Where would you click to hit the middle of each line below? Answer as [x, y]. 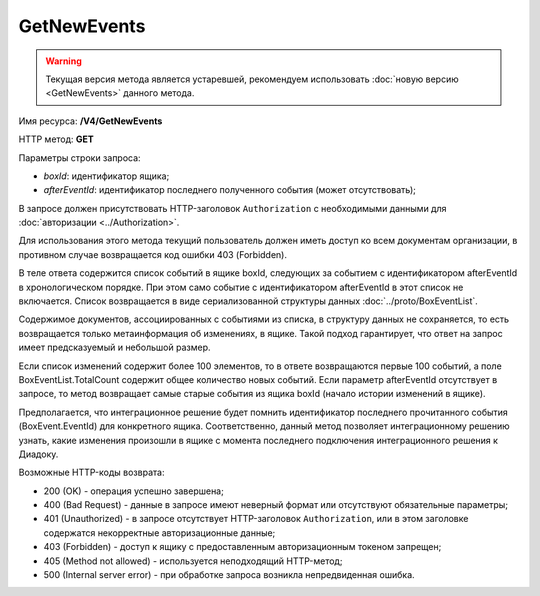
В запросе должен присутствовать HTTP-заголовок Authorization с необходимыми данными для [232, 208]
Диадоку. [38, 454]
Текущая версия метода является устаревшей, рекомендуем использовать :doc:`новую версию [252, 79]
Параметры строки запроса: [79, 157]
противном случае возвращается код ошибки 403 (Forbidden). [152, 254]
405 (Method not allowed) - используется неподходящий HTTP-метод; [193, 561]
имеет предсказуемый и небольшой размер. [114, 347]
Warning [63, 61]
